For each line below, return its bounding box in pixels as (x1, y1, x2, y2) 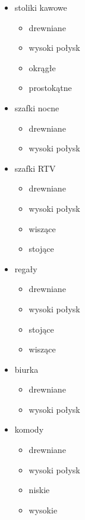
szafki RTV (14, 162, 56, 174)
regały (14, 262, 37, 275)
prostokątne (29, 81, 72, 94)
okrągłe (29, 61, 56, 74)
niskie (29, 483, 50, 496)
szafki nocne (14, 101, 59, 114)
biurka (14, 363, 39, 375)
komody (14, 423, 44, 436)
